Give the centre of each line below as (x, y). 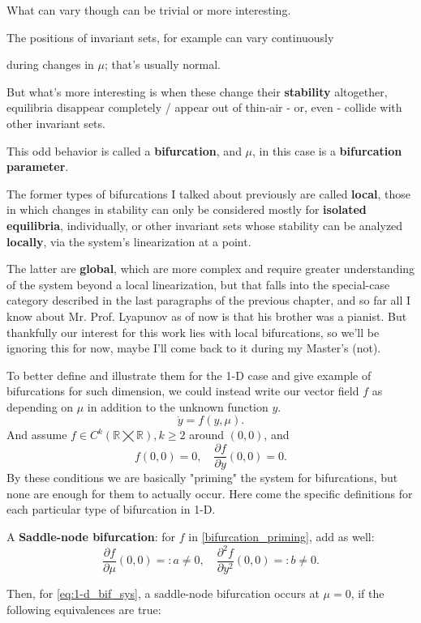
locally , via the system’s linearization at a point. (129, 241)
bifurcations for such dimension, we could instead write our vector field (183, 391)
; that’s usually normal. (162, 64)
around (206, 435)
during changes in (50, 64)
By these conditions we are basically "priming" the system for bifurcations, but (202, 478)
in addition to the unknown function (178, 406)
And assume (37, 435)
